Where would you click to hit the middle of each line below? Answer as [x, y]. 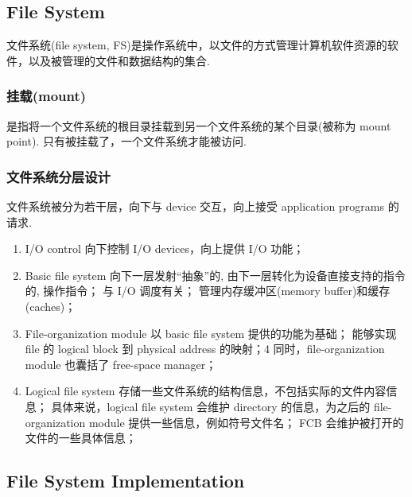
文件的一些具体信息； [81, 438]
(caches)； [51, 306]
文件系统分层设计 [58, 176]
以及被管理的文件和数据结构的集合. [119, 60]
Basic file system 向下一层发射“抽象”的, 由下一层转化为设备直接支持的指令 [215, 275]
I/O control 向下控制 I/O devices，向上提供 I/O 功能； [165, 248]
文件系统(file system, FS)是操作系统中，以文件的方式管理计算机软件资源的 [197, 45]
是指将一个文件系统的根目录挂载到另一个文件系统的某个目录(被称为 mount [199, 125]
